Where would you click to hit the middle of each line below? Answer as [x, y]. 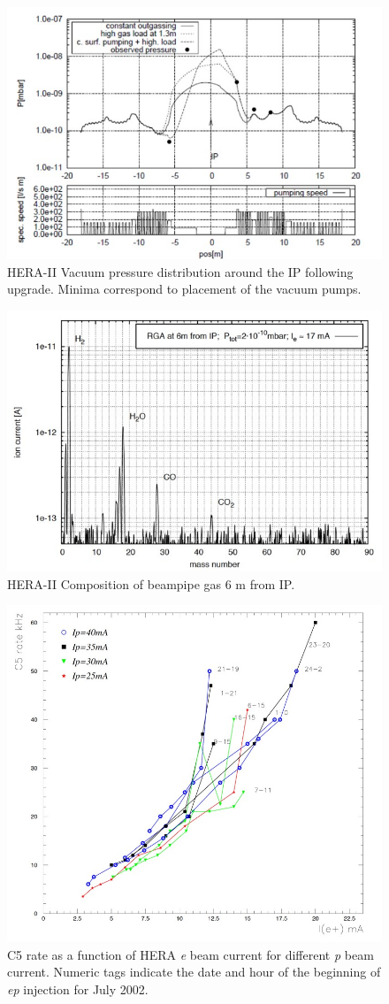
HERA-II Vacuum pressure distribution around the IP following [180, 271]
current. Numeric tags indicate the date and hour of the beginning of [194, 972]
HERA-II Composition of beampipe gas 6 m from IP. [151, 583]
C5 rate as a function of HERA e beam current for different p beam [191, 954]
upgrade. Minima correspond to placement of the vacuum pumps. [184, 289]
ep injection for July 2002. [78, 989]
